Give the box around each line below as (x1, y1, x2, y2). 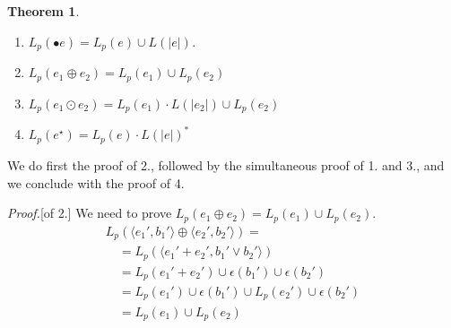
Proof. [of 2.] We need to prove (7, 203, 172, 222)
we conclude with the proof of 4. (7, 173, 185, 192)
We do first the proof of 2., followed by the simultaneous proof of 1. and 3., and (7, 155, 445, 174)
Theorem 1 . (7, 2, 80, 20)
